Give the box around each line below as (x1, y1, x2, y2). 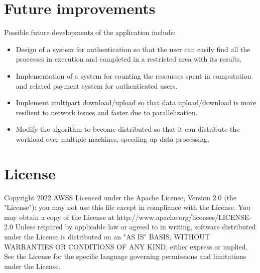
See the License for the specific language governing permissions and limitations (4, 251, 246, 261)
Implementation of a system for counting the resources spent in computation (16, 70, 251, 81)
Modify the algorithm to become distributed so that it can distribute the (16, 124, 240, 134)
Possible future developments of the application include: (4, 27, 176, 38)
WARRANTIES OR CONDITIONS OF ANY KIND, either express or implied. (4, 241, 248, 251)
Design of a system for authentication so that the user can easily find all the (16, 44, 250, 54)
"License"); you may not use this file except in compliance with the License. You (4, 202, 250, 212)
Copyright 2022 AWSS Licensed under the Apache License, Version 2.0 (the (4, 192, 237, 202)
